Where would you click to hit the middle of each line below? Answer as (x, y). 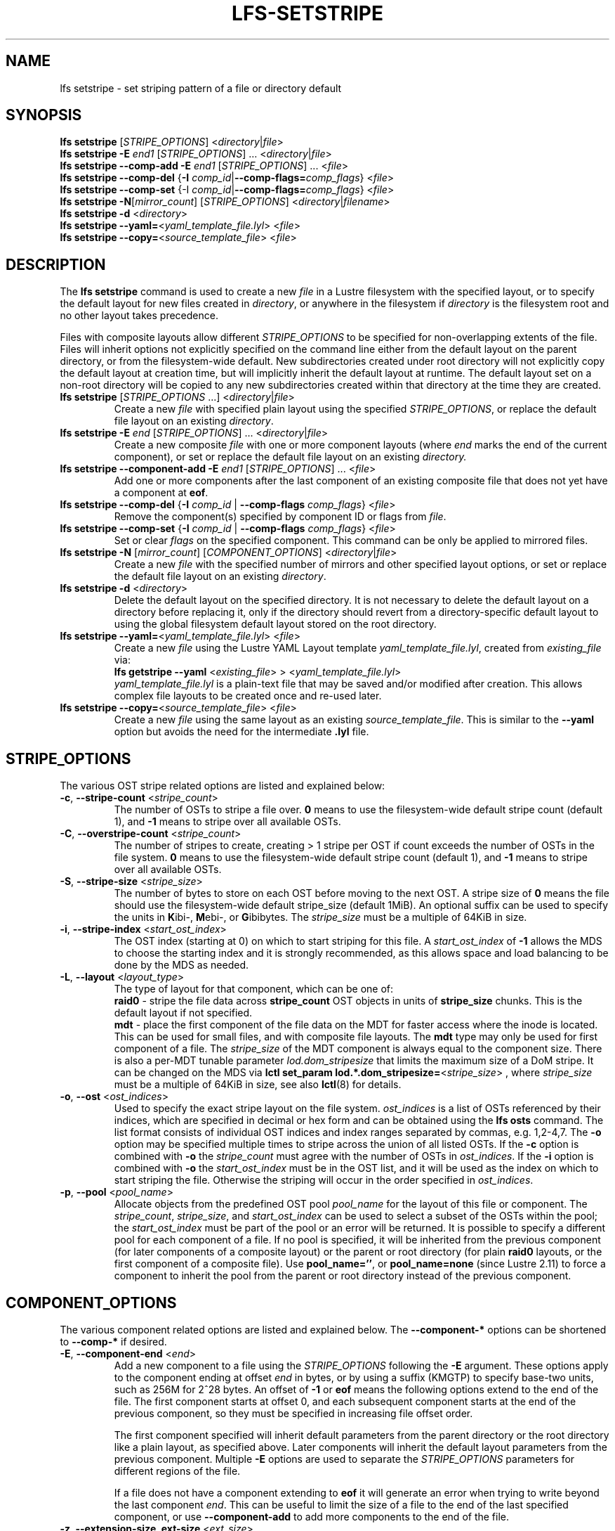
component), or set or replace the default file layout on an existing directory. (290, 457)
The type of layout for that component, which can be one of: (254, 989)
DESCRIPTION (56, 264)
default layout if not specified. (183, 1013)
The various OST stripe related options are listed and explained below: (223, 786)
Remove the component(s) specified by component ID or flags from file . (280, 517)
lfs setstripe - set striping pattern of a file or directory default (201, 88)
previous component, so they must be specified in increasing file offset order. (293, 1413)
